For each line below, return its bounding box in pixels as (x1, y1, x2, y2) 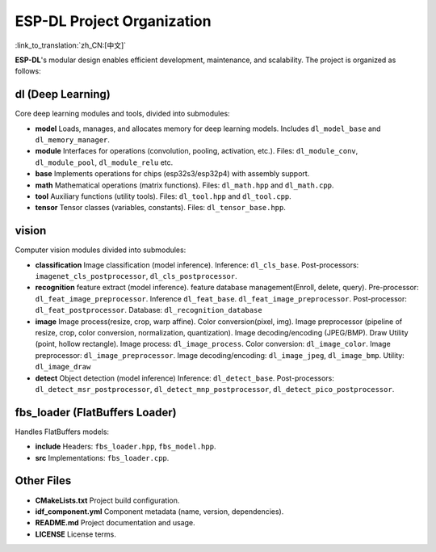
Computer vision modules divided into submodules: (15, 245, 187, 255)
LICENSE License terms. (35, 529, 117, 539)
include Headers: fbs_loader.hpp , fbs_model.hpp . (35, 441, 216, 452)
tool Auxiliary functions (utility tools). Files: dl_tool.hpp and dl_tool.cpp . (35, 191, 292, 201)
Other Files (15, 474, 72, 488)
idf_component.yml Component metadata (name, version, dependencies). (35, 506, 284, 516)
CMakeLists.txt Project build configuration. (35, 495, 180, 505)
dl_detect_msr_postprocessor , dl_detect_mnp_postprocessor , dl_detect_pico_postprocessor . (35, 384, 395, 394)
